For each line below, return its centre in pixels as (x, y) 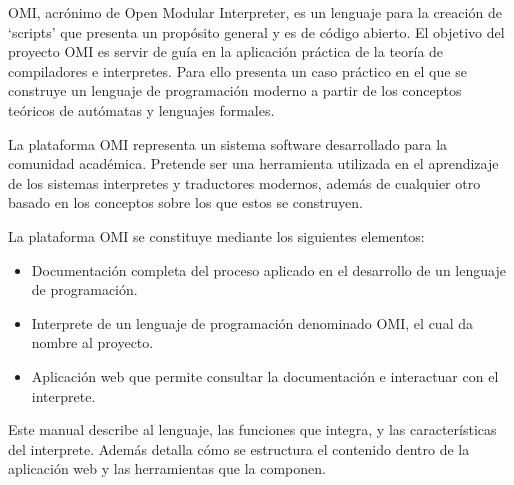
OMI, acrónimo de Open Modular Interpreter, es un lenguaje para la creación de (255, 12)
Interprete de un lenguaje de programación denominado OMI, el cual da (252, 322)
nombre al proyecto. (92, 342)
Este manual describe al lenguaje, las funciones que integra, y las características (252, 429)
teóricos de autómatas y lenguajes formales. (141, 109)
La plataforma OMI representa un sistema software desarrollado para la (228, 143)
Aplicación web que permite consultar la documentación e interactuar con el (265, 375)
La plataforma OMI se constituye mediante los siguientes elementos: (216, 235)
